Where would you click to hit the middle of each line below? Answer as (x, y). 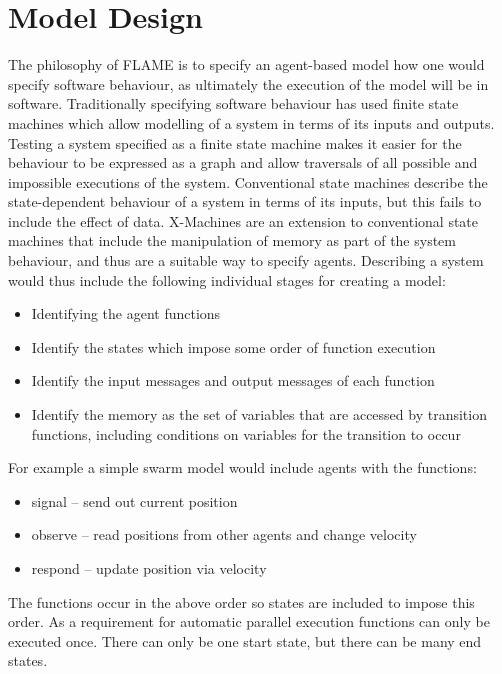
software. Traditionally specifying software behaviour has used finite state (233, 103)
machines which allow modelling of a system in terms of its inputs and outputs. (251, 122)
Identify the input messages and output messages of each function (233, 380)
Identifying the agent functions (126, 313)
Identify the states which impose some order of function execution (233, 346)
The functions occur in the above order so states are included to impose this (241, 601)
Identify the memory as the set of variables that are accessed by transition (259, 414)
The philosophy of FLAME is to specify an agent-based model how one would (246, 64)
